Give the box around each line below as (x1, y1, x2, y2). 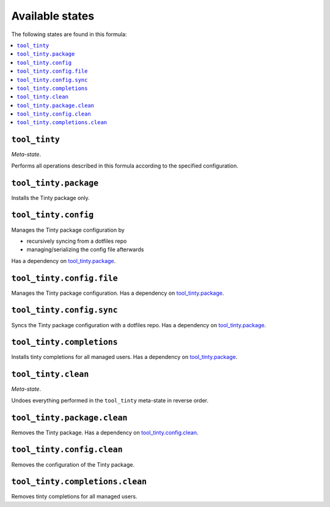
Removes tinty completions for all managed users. (11, 493, 137, 500)
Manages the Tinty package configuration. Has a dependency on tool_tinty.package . (11, 289, 224, 297)
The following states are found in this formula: (11, 31, 127, 38)
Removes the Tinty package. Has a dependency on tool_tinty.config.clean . (11, 429, 199, 436)
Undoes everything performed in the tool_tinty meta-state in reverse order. (11, 396, 209, 404)
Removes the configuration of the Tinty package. (11, 461, 134, 468)
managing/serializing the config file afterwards (26, 246, 144, 253)
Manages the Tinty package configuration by (11, 226, 125, 234)
